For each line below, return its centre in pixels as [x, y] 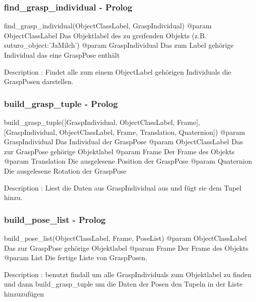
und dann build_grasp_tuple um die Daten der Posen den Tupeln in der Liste [123, 284]
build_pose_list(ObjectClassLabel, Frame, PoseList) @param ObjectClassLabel [126, 238]
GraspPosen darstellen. [39, 81]
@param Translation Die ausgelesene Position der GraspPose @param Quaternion [128, 161]
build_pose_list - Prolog [55, 219]
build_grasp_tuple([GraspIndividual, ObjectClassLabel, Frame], [102, 122]
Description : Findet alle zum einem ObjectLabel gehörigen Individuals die [118, 71]
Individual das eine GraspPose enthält [62, 55]
